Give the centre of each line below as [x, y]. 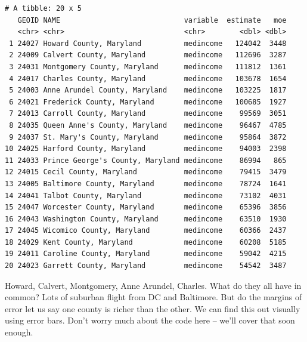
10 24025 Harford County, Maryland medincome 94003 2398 [146, 149]
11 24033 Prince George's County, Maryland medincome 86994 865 [146, 160]
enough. [19, 332]
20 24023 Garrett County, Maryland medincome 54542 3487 [146, 266]
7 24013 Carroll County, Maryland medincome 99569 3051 [148, 114]
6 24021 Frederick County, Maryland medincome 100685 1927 [148, 102]
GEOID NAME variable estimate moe [152, 20]
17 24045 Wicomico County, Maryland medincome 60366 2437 [146, 231]
